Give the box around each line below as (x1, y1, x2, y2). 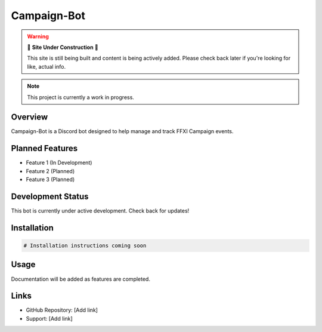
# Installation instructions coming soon (23, 242, 147, 249)
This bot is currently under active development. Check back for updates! (11, 207, 190, 214)
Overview (11, 112, 48, 122)
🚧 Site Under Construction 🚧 (27, 44, 98, 51)
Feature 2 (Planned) (26, 167, 75, 174)
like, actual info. (27, 63, 66, 70)
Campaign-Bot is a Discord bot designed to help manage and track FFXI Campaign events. (11, 128, 234, 135)
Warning (27, 33, 49, 40)
